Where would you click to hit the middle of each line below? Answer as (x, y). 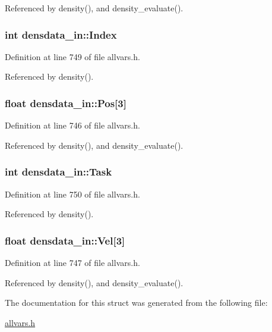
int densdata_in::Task (58, 172)
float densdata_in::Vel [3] (65, 240)
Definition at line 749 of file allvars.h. (72, 56)
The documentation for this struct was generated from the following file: (136, 303)
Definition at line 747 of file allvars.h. (72, 263)
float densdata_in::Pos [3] (66, 103)
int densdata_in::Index (61, 34)
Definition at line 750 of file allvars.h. (72, 194)
